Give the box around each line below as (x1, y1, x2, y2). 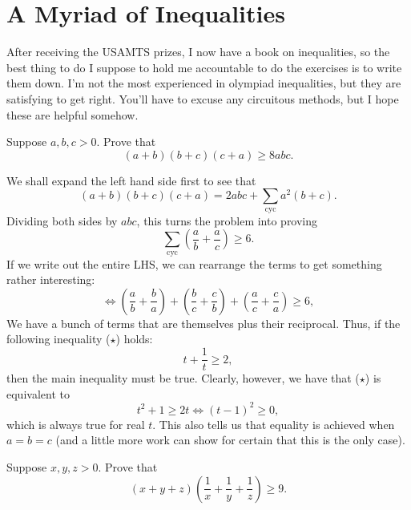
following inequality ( (6, 330, 111, 347)
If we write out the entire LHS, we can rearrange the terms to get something (6, 255, 382, 272)
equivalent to (6, 385, 70, 402)
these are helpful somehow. (6, 106, 139, 123)
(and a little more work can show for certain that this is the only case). (55, 431, 405, 448)
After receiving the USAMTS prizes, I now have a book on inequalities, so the (6, 43, 390, 60)
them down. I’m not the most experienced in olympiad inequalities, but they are (6, 75, 401, 91)
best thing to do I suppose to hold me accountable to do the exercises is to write (6, 59, 402, 75)
